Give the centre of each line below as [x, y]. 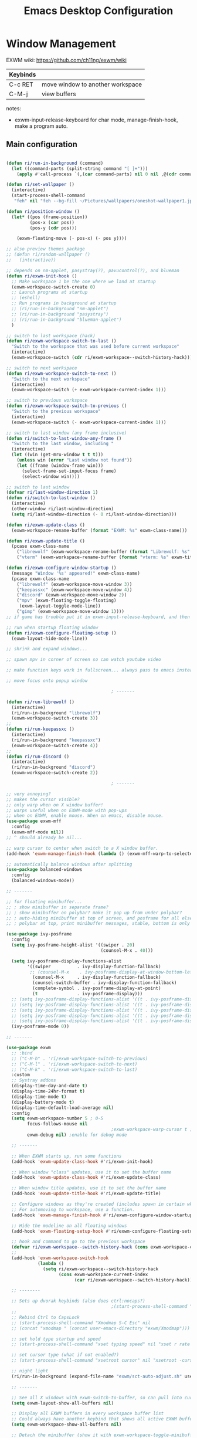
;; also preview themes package [45, 249]
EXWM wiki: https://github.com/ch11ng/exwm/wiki [67, 60]
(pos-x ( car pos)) [52, 222]
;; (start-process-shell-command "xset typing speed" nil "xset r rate [101, 1344]
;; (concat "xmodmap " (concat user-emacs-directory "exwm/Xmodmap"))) [101, 1328]
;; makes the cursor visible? [43, 799]
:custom [21, 1075]
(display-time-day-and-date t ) [50, 1086]
